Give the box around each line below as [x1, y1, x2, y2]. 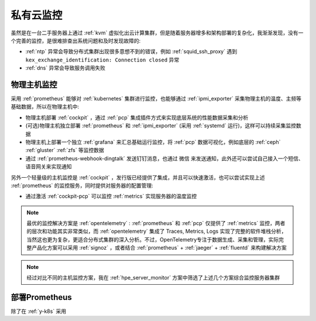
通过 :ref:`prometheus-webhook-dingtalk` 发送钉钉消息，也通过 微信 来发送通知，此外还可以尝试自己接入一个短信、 [25, 155, 304, 162]
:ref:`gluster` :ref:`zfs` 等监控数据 [25, 147, 105, 154]
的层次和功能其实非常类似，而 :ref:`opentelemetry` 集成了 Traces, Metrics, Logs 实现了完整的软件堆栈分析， [26, 228, 287, 235]
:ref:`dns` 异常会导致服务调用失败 [25, 64, 105, 71]
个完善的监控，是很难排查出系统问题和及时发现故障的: [11, 37, 141, 44]
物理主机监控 [11, 80, 57, 89]
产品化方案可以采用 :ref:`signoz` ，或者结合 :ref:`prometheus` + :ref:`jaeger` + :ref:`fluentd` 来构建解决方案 [31, 244, 287, 251]
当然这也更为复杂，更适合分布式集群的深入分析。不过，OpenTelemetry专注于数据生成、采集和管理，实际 [26, 236, 279, 243]
